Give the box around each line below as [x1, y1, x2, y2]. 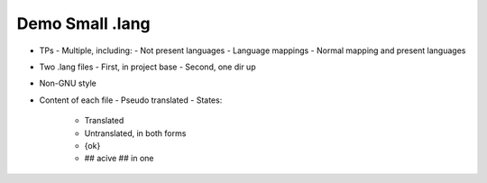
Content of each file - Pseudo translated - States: [39, 95, 223, 105]
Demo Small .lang [16, 14, 151, 33]
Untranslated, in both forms [84, 127, 187, 139]
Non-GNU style [39, 78, 96, 89]
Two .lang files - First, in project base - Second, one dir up [39, 61, 256, 72]
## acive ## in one [84, 153, 154, 164]
